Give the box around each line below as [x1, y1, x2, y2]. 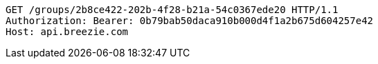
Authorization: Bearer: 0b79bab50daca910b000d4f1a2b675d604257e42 [6, 15, 374, 26]
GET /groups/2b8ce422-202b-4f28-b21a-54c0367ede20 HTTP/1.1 [6, 4, 339, 15]
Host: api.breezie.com [6, 26, 129, 37]
